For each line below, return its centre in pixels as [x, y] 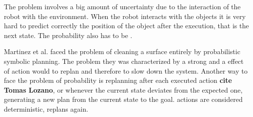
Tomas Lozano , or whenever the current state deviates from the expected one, [123, 89]
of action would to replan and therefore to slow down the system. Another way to [126, 70]
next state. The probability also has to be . [68, 35]
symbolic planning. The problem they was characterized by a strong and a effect [124, 61]
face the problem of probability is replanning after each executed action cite [118, 80]
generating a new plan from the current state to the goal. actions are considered [123, 99]
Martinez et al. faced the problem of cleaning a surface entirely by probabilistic [122, 51]
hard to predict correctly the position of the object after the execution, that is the [126, 26]
